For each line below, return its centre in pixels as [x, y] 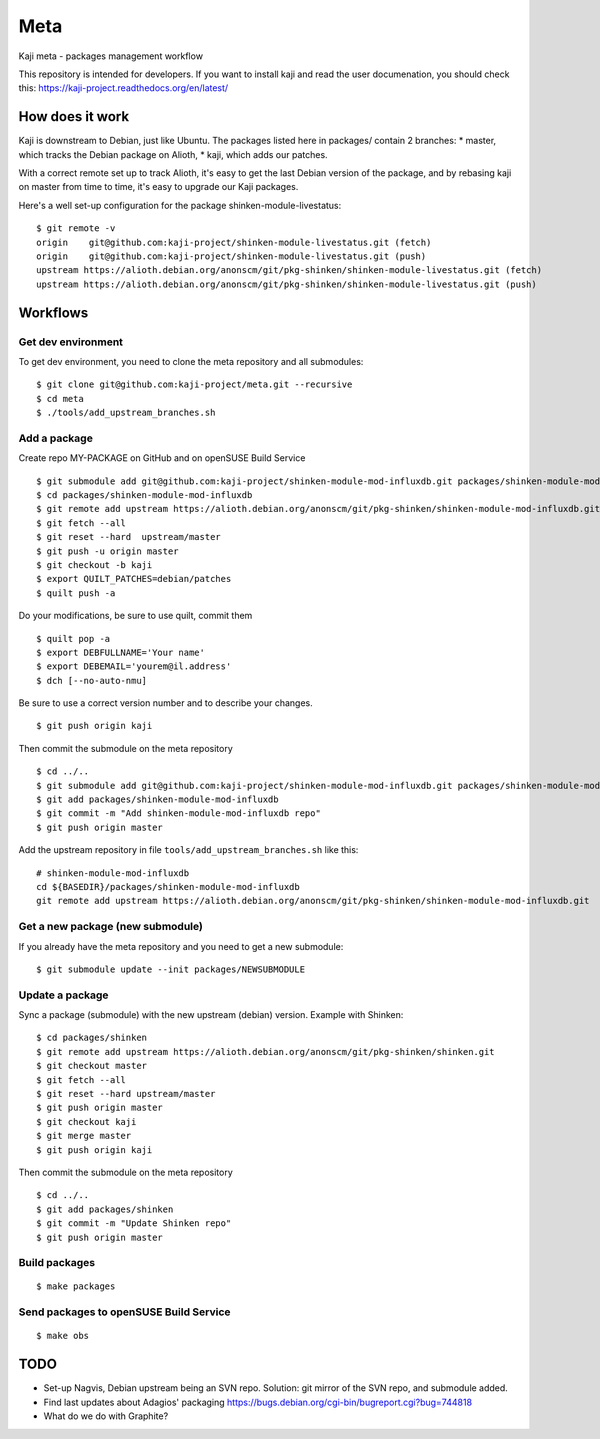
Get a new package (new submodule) [111, 927]
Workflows [53, 312]
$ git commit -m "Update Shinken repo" [134, 1223]
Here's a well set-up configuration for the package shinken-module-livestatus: [180, 205]
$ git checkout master [92, 1066]
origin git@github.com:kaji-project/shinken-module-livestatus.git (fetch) [234, 242]
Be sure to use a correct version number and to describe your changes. [166, 703]
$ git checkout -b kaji [94, 564]
